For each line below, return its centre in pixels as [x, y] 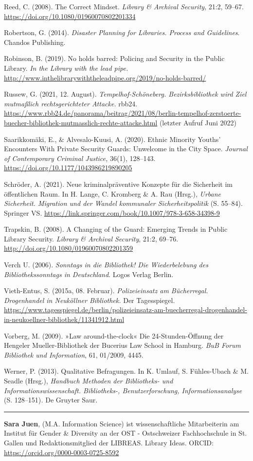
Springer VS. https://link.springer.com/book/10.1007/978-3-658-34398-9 [112, 212]
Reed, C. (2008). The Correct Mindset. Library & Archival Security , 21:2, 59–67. [124, 6]
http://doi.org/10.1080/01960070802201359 [68, 248]
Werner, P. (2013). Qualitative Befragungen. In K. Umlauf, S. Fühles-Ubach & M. [126, 371]
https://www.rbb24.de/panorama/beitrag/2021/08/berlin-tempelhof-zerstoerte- [123, 113]
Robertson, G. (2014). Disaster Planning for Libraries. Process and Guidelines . [122, 32]
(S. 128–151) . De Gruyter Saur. [51, 400]
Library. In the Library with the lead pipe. [66, 68]
